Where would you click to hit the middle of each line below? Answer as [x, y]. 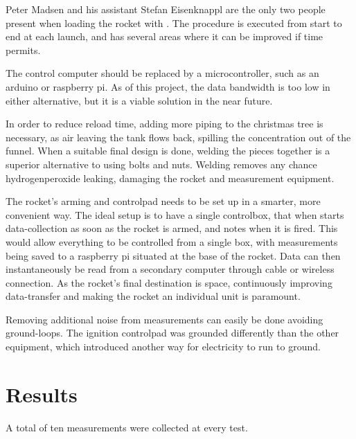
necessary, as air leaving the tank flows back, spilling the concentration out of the [178, 137]
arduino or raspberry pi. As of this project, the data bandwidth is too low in [168, 86]
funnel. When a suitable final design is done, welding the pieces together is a [168, 151]
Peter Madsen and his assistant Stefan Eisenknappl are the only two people [166, 9]
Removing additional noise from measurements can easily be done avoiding [164, 319]
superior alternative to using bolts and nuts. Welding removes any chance [161, 164]
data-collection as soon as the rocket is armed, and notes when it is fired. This [172, 228]
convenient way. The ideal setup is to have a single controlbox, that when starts [175, 214]
